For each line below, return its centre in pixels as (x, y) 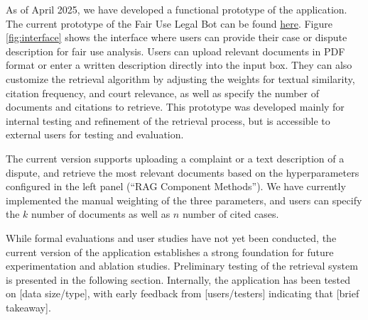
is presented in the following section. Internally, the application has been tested (178, 279)
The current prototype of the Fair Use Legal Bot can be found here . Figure (169, 23)
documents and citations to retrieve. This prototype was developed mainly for (175, 107)
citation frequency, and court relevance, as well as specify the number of (162, 93)
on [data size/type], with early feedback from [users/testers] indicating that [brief (183, 293)
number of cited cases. (231, 214)
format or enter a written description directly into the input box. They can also (179, 65)
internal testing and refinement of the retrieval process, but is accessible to (168, 120)
